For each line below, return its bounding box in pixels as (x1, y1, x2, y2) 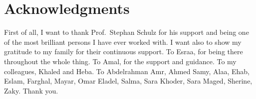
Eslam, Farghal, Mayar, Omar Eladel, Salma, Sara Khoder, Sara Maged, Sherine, (4, 76, 253, 86)
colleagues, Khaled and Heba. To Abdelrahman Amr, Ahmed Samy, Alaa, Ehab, (4, 66, 250, 76)
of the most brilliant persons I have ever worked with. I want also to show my (4, 36, 242, 47)
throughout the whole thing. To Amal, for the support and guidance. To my (4, 56, 237, 66)
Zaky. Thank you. (4, 85, 58, 96)
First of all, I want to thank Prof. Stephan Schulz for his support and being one (4, 27, 249, 37)
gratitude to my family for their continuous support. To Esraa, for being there (4, 46, 243, 57)
